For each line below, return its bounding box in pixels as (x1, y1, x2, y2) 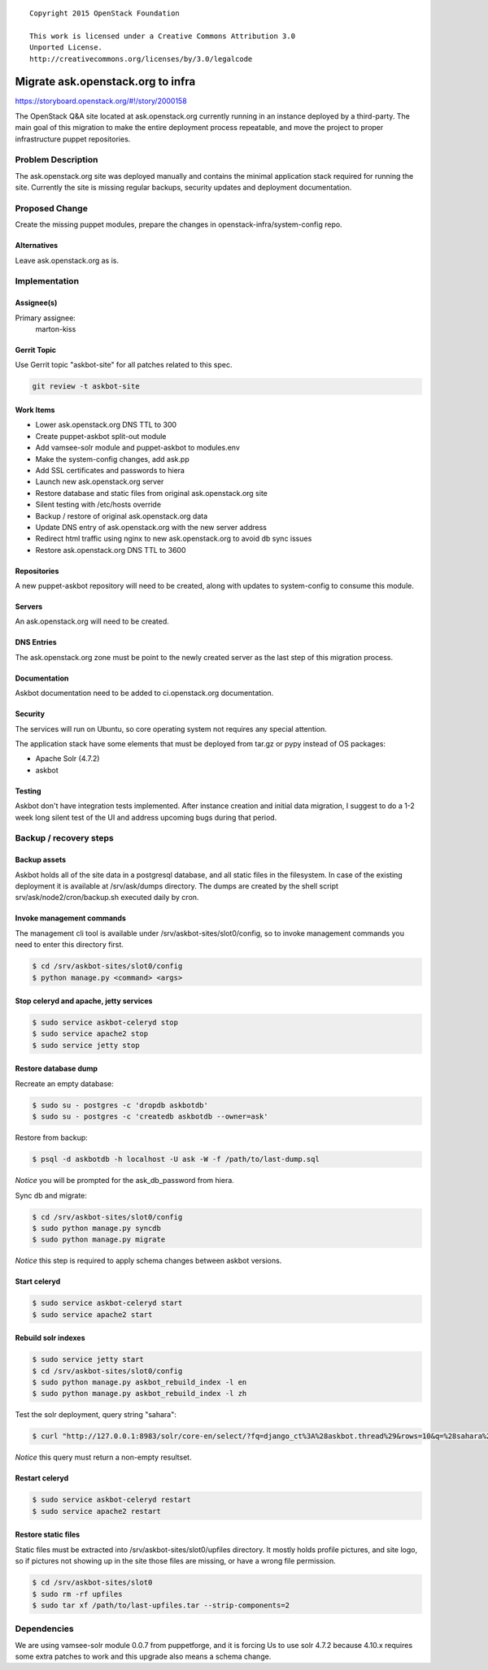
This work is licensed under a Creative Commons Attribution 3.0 (29, 31, 296, 41)
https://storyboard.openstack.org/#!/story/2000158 (15, 96, 187, 106)
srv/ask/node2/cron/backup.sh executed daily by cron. (15, 893, 199, 902)
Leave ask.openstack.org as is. (15, 255, 120, 265)
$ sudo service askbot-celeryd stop (32, 1018, 179, 1028)
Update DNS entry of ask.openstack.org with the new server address (35, 522, 268, 532)
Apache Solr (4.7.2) (35, 754, 100, 763)
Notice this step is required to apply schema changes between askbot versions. (15, 1256, 282, 1266)
